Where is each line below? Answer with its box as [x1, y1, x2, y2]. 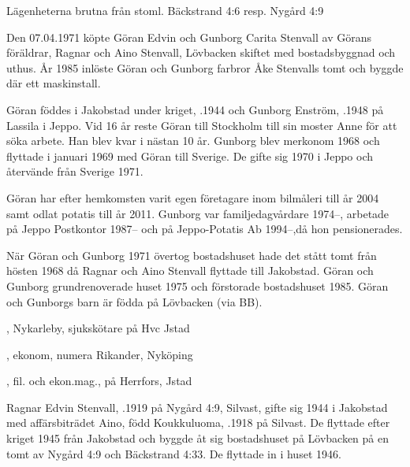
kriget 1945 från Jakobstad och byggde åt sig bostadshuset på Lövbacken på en [6, 430, 389, 447]
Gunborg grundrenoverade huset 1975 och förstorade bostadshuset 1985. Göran [6, 277, 389, 294]
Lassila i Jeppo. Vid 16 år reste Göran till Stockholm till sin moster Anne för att [6, 117, 397, 133]
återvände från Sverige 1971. [6, 163, 143, 180]
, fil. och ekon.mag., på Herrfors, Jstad [6, 372, 192, 389]
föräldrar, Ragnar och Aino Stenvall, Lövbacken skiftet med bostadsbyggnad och [6, 44, 396, 61]
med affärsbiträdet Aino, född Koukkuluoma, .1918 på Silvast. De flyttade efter [6, 414, 390, 431]
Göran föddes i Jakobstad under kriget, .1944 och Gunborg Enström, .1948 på [6, 101, 384, 117]
